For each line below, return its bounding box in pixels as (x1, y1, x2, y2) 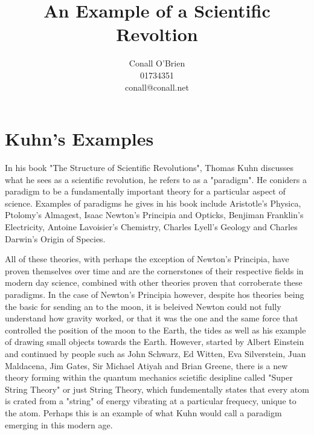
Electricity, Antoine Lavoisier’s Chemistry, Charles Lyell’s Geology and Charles (5, 221, 298, 233)
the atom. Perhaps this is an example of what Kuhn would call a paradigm (5, 406, 282, 419)
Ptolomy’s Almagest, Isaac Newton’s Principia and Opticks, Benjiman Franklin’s (5, 208, 304, 221)
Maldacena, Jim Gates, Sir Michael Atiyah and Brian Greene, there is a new (5, 359, 288, 372)
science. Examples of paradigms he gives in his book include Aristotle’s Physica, (5, 196, 301, 209)
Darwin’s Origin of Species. (5, 232, 106, 245)
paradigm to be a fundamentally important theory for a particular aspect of (5, 185, 286, 198)
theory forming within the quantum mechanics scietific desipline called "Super (5, 371, 293, 384)
